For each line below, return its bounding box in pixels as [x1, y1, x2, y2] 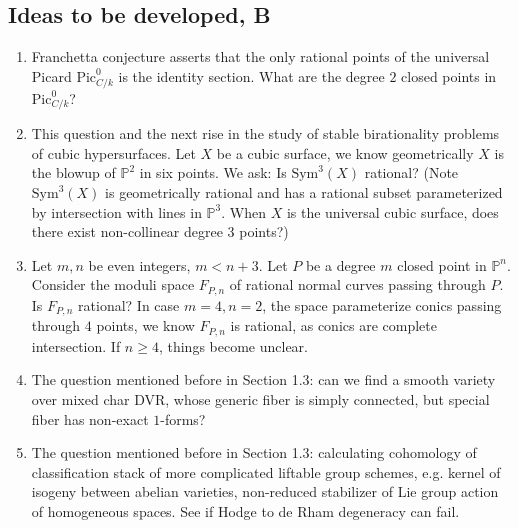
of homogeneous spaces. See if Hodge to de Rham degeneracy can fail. [31, 500, 460, 521]
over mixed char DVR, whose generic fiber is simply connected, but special [31, 388, 490, 409]
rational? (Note [364, 162, 459, 183]
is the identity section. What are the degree [118, 65, 385, 86]
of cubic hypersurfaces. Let [31, 142, 196, 163]
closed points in [401, 65, 497, 86]
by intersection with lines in [31, 201, 202, 222]
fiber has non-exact [31, 408, 149, 429]
